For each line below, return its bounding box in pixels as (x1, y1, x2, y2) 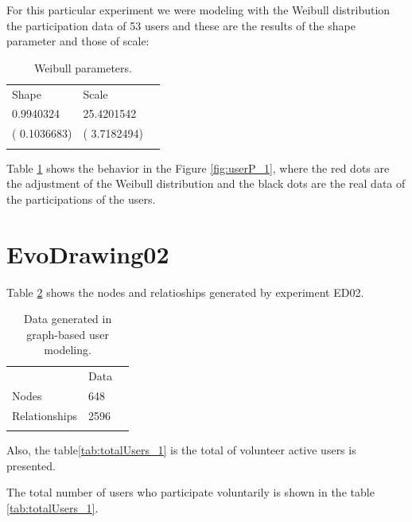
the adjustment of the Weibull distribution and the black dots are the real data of (6, 175, 406, 192)
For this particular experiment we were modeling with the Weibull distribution (6, 2, 391, 18)
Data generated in (23, 310, 112, 327)
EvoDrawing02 (6, 237, 169, 270)
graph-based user (26, 325, 109, 342)
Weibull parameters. (33, 59, 132, 76)
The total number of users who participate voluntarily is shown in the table (6, 484, 375, 501)
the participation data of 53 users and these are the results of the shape (6, 17, 356, 33)
